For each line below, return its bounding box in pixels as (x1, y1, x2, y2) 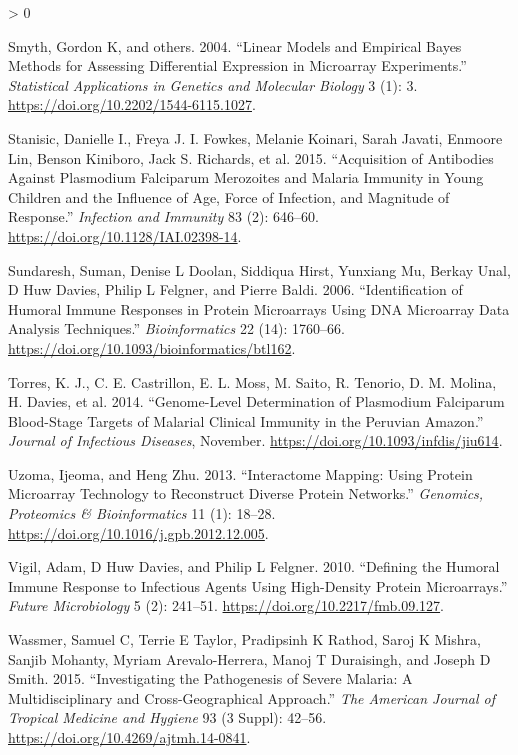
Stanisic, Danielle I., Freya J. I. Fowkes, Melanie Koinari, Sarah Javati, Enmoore (8, 127, 503, 148)
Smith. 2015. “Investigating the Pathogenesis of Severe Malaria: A (8, 668, 413, 689)
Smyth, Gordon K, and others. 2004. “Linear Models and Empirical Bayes (8, 35, 462, 56)
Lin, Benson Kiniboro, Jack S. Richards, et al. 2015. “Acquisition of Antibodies (8, 147, 494, 168)
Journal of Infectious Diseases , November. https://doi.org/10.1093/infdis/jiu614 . (8, 430, 503, 451)
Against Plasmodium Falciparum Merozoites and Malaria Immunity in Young (8, 167, 484, 188)
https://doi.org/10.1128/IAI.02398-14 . (8, 225, 242, 246)
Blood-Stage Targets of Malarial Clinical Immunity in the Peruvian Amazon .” (8, 410, 484, 431)
